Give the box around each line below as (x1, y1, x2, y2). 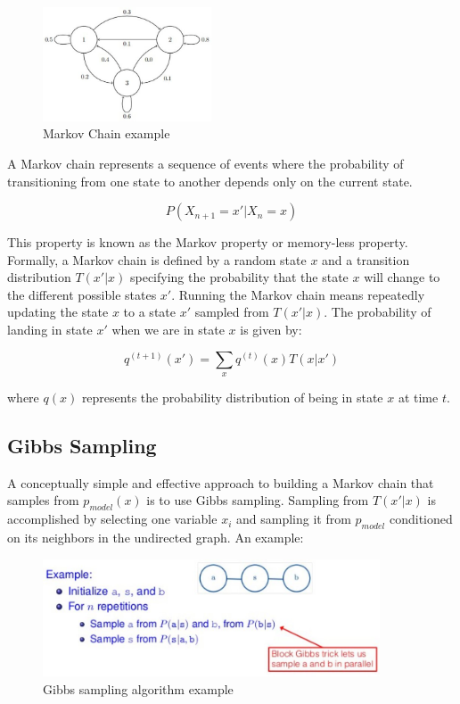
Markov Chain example (43, 124, 170, 143)
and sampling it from (235, 509, 351, 528)
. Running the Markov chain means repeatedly (171, 285, 425, 303)
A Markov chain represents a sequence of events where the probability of (7, 153, 404, 172)
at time (398, 388, 439, 407)
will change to (364, 268, 440, 286)
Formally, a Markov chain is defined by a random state (7, 250, 307, 269)
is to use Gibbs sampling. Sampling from (146, 491, 369, 509)
